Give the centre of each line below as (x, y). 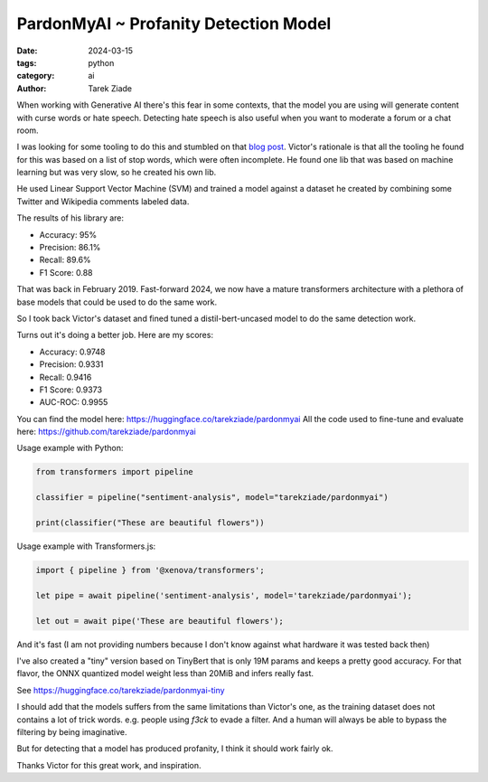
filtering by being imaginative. (72, 731)
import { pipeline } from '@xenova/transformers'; (150, 570)
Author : (32, 88)
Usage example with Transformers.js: (86, 546)
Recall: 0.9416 (66, 377)
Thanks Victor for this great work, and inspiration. (109, 765)
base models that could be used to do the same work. (117, 302)
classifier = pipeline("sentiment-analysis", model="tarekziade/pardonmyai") (212, 498)
